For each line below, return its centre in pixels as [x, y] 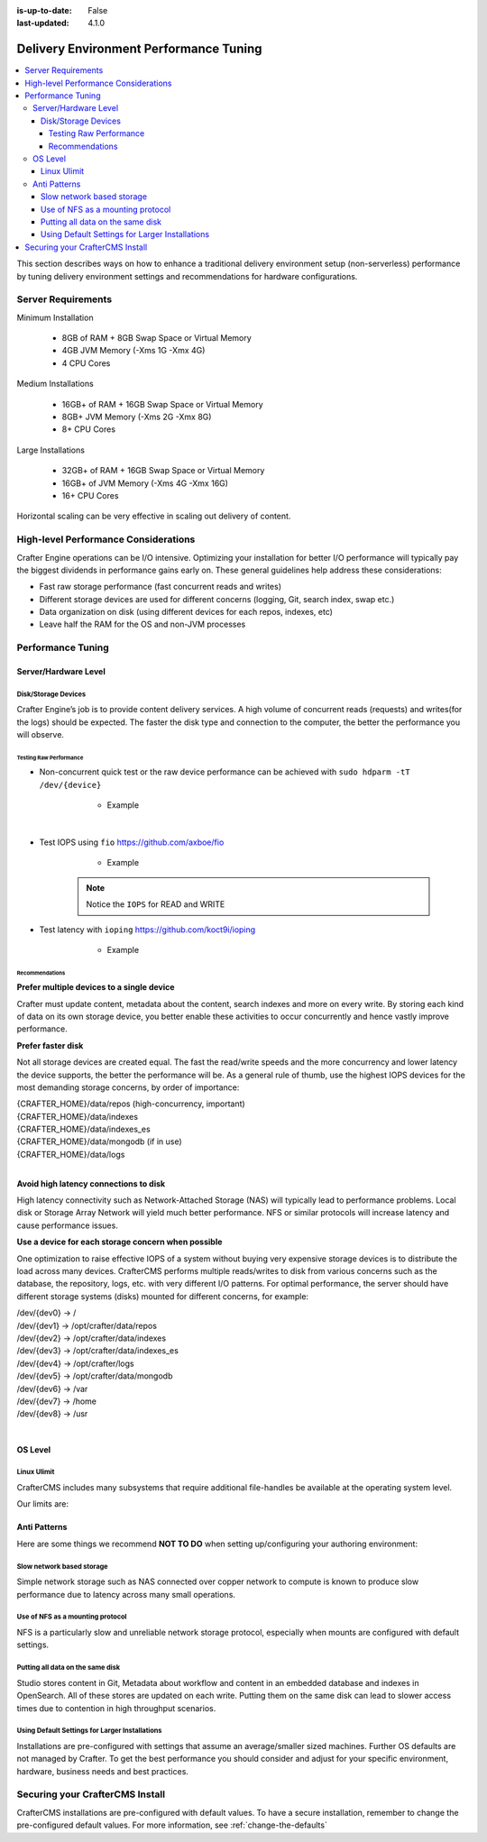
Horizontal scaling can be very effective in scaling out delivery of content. [154, 516]
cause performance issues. [68, 1225]
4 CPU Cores [86, 363]
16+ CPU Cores [90, 495]
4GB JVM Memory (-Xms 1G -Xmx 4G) [133, 351]
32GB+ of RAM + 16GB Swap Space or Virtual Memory [163, 471]
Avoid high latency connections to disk [91, 1183]
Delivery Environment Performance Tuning [139, 49]
